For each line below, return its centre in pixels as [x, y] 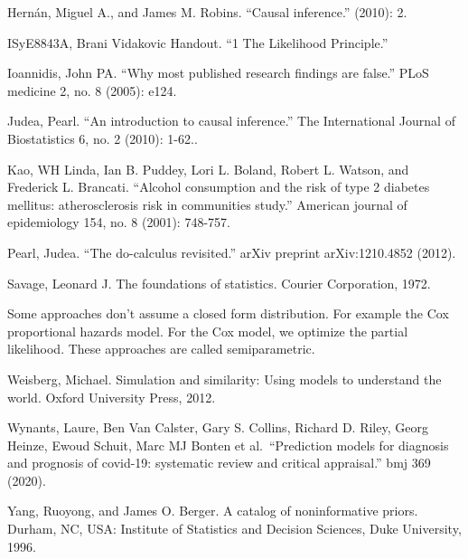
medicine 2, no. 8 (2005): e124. [92, 90]
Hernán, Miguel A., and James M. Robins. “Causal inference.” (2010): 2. [207, 12]
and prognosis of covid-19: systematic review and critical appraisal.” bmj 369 [219, 463]
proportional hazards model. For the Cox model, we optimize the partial [208, 331]
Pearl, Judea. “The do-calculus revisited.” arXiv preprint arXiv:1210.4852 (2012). [232, 252]
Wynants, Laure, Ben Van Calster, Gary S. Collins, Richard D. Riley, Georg [218, 427]
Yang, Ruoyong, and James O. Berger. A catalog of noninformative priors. [213, 511]
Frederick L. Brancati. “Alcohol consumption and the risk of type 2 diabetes [219, 187]
